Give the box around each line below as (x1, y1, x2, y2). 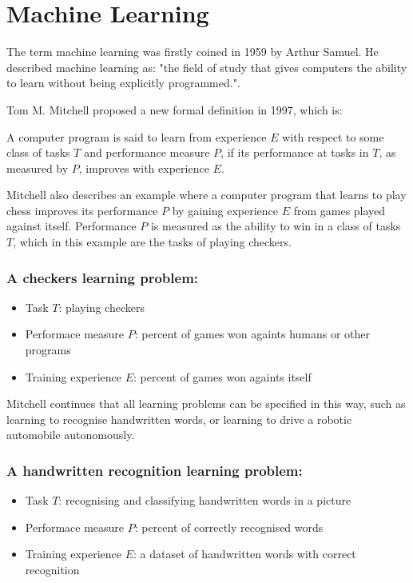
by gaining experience (172, 202, 278, 218)
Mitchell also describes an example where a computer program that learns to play (6, 186, 407, 203)
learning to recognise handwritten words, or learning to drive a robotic (6, 410, 352, 427)
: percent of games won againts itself (133, 368, 312, 385)
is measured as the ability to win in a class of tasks (150, 218, 401, 234)
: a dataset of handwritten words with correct (133, 545, 356, 562)
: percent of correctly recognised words (134, 518, 324, 535)
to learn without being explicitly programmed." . (6, 74, 240, 91)
